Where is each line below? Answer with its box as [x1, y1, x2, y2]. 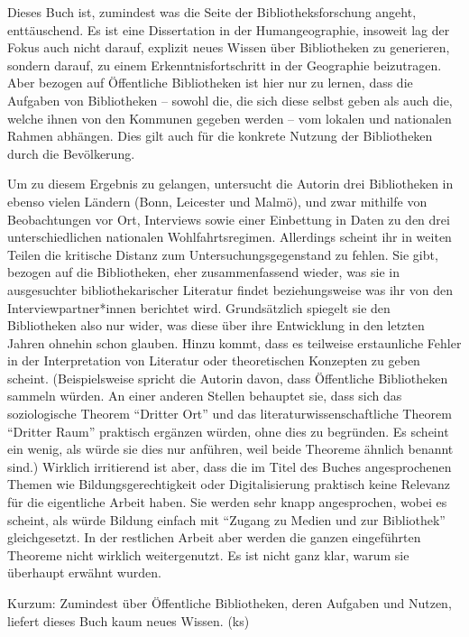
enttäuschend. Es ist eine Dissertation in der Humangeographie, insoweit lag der [7, 20, 450, 39]
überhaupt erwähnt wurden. [7, 563, 161, 582]
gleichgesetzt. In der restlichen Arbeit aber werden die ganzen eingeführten [7, 528, 421, 547]
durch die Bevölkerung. [7, 143, 135, 162]
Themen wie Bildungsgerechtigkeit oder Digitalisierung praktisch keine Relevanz [7, 475, 450, 494]
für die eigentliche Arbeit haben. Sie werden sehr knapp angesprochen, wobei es [7, 493, 447, 512]
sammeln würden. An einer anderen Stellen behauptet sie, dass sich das [7, 386, 402, 405]
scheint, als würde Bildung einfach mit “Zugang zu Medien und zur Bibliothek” [7, 510, 446, 529]
